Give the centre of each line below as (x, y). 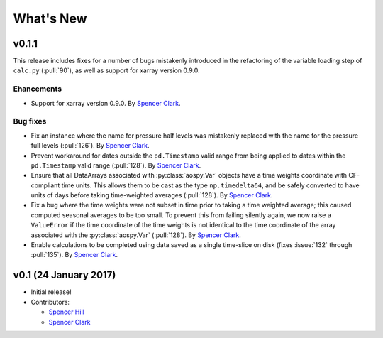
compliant (45, 185)
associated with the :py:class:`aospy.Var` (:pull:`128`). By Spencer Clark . (136, 235)
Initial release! (51, 292)
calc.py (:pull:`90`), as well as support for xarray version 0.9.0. (106, 70)
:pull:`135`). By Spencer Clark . (74, 255)
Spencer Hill (66, 312)
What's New (50, 18)
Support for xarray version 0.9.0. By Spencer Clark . (106, 103)
